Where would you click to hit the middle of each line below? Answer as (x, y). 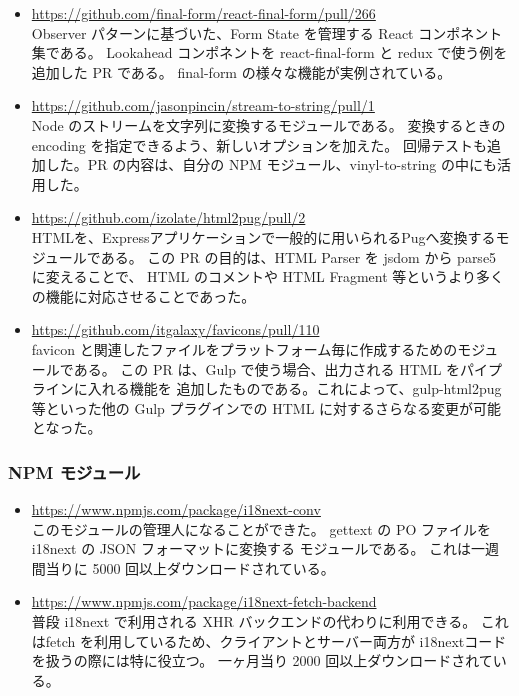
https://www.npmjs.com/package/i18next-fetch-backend (204, 601)
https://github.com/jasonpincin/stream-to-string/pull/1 (203, 105)
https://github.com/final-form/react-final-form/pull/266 (203, 13)
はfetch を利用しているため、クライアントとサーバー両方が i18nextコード (269, 640)
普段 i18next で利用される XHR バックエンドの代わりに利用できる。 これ (270, 621)
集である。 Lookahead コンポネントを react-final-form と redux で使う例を (269, 52)
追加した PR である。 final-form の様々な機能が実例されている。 (241, 71)
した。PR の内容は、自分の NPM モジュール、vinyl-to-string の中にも (271, 164)
